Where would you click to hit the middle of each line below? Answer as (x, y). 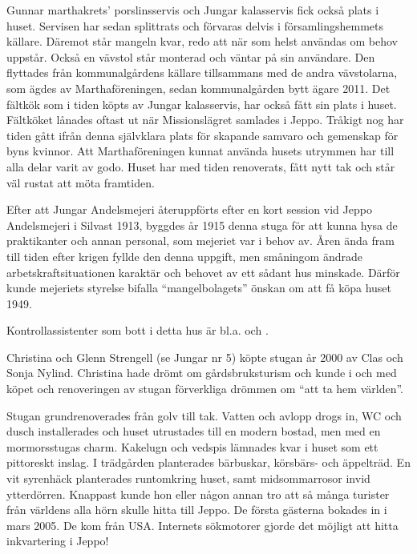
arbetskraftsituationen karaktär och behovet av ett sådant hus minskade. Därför (203, 272)
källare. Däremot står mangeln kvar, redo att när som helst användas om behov (202, 41)
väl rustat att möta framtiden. (81, 182)
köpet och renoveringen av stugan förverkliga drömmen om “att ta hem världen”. (205, 389)
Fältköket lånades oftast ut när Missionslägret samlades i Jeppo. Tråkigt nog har (205, 120)
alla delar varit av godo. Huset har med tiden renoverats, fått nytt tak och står (201, 166)
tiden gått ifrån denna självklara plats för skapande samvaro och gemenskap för (202, 135)
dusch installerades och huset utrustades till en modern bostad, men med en (194, 431)
